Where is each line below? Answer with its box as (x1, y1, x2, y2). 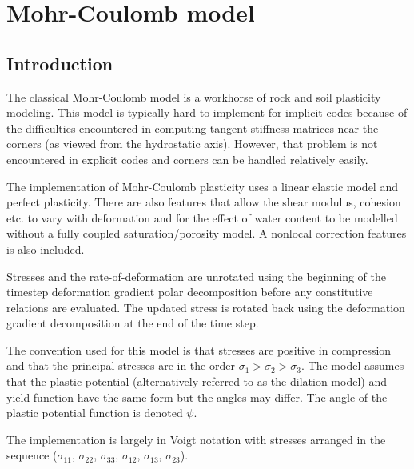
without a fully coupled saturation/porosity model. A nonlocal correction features (6, 225, 407, 242)
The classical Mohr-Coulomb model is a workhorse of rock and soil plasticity (6, 88, 381, 105)
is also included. (6, 240, 85, 257)
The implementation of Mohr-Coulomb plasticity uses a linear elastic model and (6, 178, 398, 194)
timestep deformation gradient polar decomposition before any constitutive (6, 283, 373, 300)
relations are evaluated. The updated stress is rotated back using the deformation (6, 299, 405, 315)
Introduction (6, 50, 113, 75)
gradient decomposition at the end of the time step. (6, 315, 259, 331)
